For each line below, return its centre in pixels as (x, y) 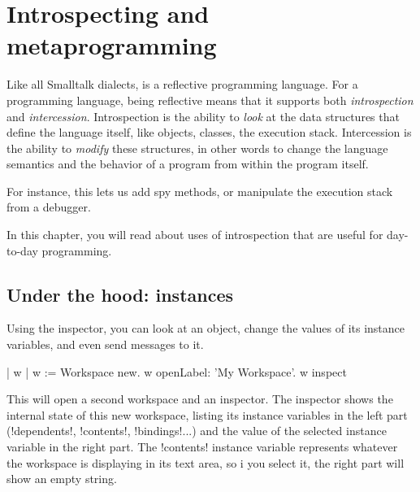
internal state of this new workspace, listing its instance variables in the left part (207, 414)
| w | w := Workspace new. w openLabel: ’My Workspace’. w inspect (177, 371)
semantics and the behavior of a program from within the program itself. (188, 164)
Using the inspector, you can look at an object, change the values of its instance (206, 328)
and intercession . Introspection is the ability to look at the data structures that (203, 116)
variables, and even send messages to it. (105, 344)
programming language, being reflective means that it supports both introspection (210, 100)
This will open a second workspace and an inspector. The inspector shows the (200, 399)
